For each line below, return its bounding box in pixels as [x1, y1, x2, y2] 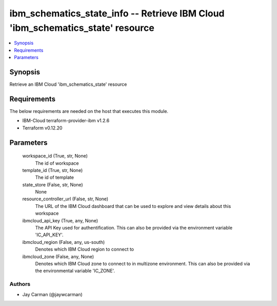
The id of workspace [35, 160, 79, 166]
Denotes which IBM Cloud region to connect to [35, 246, 134, 253]
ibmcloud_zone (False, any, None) [22, 253, 94, 259]
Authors [9, 280, 31, 288]
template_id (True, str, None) [22, 167, 83, 173]
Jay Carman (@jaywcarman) [22, 291, 83, 297]
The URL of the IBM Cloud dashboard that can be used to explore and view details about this [35, 203, 231, 209]
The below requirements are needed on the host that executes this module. [9, 108, 169, 114]
